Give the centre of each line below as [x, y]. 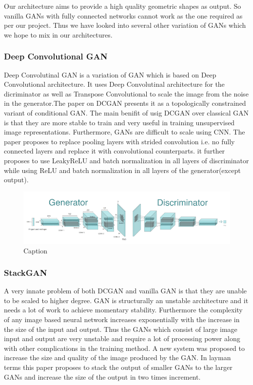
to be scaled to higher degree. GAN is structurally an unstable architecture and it [126, 300]
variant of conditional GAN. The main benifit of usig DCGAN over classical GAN [126, 112]
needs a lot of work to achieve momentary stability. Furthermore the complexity [123, 310]
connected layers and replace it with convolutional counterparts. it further [115, 151]
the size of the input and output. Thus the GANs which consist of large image [121, 329]
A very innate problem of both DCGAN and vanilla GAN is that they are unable [126, 291]
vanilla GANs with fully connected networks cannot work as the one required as [123, 15]
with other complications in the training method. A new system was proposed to [124, 348]
